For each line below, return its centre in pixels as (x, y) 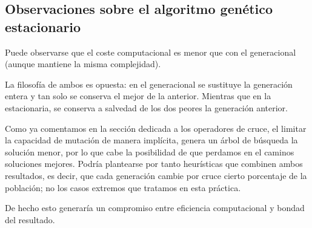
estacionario (43, 26)
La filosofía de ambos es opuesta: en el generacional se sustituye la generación (149, 84)
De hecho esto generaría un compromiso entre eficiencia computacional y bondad (155, 208)
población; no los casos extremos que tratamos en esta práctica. (123, 187)
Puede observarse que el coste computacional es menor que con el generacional (151, 52)
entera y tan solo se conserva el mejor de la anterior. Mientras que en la (138, 96)
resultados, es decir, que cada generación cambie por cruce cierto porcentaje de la (156, 175)
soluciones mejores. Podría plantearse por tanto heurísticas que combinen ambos (154, 164)
